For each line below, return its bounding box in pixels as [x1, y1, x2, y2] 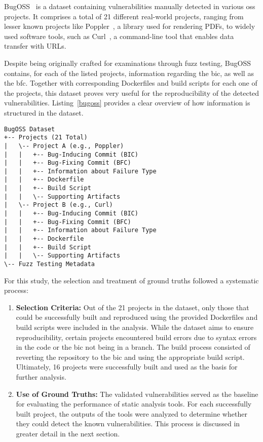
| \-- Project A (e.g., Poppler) [4, 142, 124, 150]
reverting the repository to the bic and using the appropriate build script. [16, 351, 245, 362]
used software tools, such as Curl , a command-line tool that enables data [4, 30, 234, 41]
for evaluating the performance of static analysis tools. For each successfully [16, 398, 252, 409]
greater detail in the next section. [16, 428, 120, 438]
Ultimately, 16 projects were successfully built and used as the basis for [16, 361, 238, 372]
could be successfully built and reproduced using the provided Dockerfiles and [16, 312, 258, 322]
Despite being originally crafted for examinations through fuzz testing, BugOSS [4, 57, 251, 68]
